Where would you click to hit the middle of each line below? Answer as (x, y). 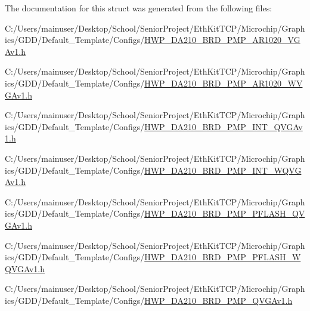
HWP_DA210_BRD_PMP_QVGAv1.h (218, 300)
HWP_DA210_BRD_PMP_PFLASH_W (223, 257)
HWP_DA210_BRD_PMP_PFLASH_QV (225, 213)
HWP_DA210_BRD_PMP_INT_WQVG (223, 170)
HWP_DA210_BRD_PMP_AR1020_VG (222, 40)
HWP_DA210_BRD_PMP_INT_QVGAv (224, 126)
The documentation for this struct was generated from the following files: (139, 8)
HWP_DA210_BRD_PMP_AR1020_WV (224, 83)
